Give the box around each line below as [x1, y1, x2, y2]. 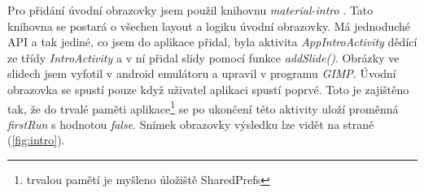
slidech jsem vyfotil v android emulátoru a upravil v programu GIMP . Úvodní [7, 65, 396, 82]
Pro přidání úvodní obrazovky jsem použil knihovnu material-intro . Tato [7, 2, 374, 18]
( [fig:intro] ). [7, 131, 65, 148]
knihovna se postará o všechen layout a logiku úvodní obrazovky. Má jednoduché [7, 17, 411, 34]
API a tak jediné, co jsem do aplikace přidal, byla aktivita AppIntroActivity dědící [7, 33, 417, 50]
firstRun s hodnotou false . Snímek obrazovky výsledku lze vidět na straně [7, 115, 374, 132]
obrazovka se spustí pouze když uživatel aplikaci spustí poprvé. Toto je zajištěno [7, 80, 409, 97]
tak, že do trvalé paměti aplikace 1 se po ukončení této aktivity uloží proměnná [7, 97, 399, 117]
